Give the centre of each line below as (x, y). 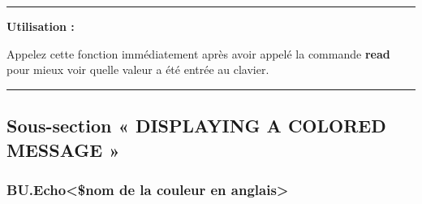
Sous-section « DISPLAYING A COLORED (196, 126)
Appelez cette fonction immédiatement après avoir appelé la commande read (198, 53)
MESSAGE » (63, 149)
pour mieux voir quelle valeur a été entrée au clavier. (138, 69)
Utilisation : (41, 26)
